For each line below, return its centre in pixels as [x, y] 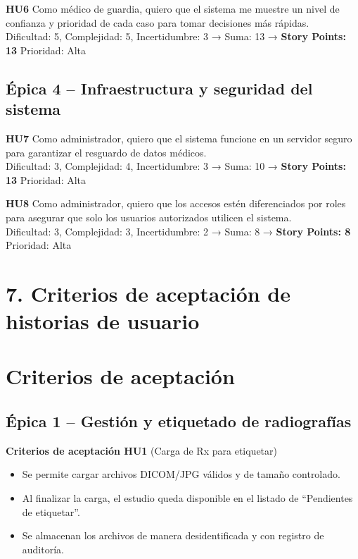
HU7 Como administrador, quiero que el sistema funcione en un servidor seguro [179, 138]
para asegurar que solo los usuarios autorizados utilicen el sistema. [149, 217]
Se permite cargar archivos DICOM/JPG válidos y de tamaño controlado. [181, 474]
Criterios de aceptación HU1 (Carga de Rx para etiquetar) [141, 450]
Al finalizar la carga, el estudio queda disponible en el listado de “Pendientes [187, 498]
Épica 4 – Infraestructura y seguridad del [159, 88]
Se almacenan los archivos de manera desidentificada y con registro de [173, 535]
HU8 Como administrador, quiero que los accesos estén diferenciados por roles [176, 203]
